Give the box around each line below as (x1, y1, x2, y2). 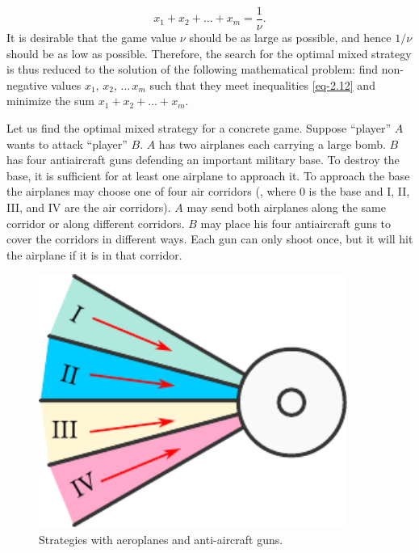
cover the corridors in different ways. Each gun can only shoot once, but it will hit (6, 230, 413, 247)
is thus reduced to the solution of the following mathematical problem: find (6, 61, 378, 78)
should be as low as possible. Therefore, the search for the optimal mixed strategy (6, 44, 412, 61)
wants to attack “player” (6, 135, 128, 152)
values (51, 76, 82, 93)
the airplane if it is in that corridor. (6, 246, 182, 263)
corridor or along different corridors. (6, 214, 185, 231)
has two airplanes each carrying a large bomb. (158, 135, 386, 152)
